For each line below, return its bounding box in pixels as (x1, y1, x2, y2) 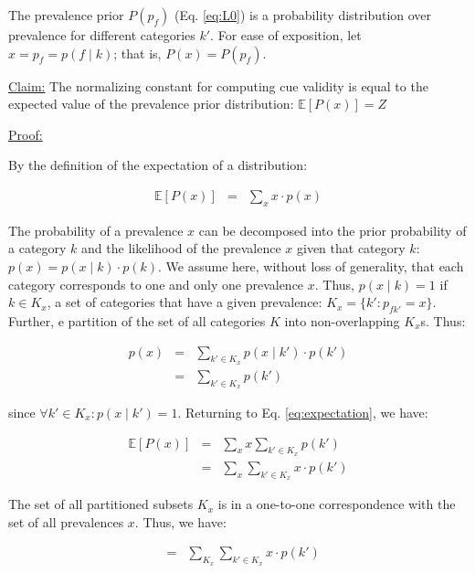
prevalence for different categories (8, 26, 195, 44)
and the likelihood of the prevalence (81, 239, 281, 258)
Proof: (8, 124, 43, 143)
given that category (297, 239, 406, 258)
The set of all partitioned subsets (8, 494, 194, 514)
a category (8, 239, 67, 258)
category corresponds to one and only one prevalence (8, 274, 304, 293)
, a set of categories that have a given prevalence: (47, 292, 322, 312)
